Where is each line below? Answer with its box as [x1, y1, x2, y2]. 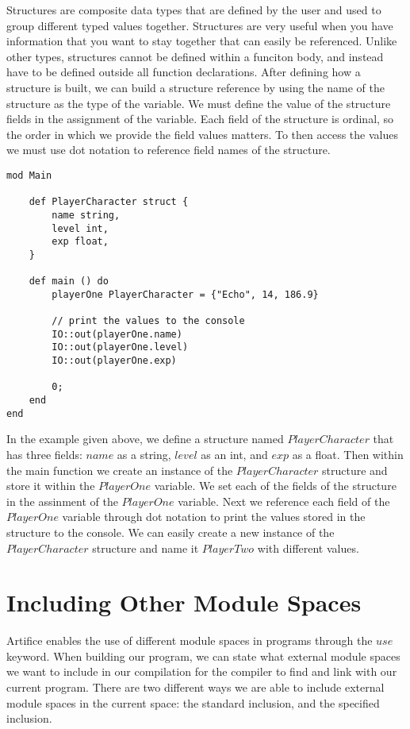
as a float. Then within [292, 446, 404, 462]
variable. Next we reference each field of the [178, 492, 390, 509]
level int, [52, 222, 109, 234]
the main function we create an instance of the [6, 461, 233, 478]
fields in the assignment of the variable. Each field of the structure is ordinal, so [6, 110, 394, 127]
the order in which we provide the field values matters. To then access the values [6, 125, 398, 142]
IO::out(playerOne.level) [52, 341, 189, 353]
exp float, [52, 236, 109, 248]
